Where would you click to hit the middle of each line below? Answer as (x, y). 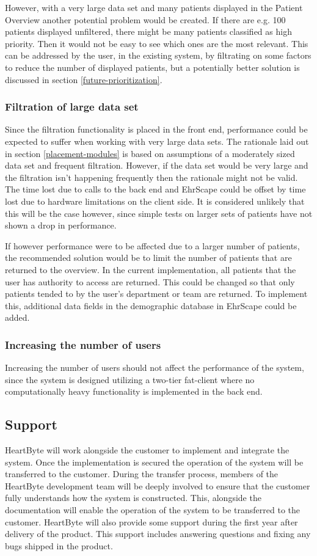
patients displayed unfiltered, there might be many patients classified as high (148, 31)
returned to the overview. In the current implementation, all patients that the (151, 269)
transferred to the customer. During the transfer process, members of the (142, 474)
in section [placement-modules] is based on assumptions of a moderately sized (150, 153)
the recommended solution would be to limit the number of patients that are (148, 258)
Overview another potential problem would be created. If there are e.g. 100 (145, 19)
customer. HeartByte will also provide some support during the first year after (151, 521)
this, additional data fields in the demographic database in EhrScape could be (151, 305)
